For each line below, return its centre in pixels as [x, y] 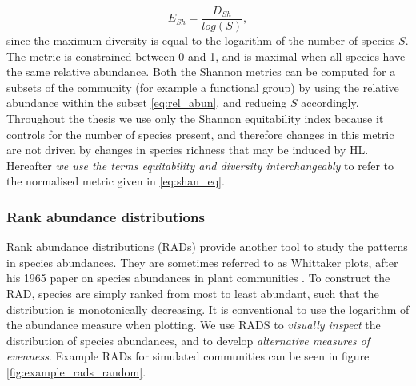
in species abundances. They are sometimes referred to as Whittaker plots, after [202, 262]
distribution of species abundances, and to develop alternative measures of [188, 340]
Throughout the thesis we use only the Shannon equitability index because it [195, 119]
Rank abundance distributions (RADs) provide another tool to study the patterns [207, 247]
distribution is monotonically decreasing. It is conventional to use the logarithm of [208, 309]
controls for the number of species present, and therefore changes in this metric [200, 134]
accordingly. [330, 103]
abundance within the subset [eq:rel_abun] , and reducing [147, 103]
